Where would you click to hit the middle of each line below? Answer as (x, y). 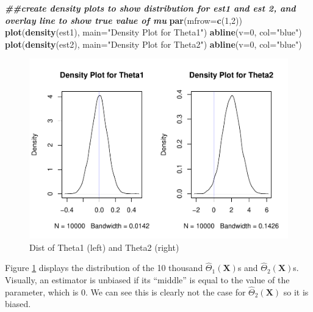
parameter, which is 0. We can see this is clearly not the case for (125, 292)
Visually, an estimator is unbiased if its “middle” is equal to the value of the (147, 279)
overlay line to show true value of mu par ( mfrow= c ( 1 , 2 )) (124, 20)
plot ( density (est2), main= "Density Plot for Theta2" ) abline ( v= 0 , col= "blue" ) (153, 44)
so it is (296, 292)
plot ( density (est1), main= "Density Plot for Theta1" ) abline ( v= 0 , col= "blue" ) (153, 32)
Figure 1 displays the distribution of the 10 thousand (104, 268)
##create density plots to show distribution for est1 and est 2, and (150, 8)
